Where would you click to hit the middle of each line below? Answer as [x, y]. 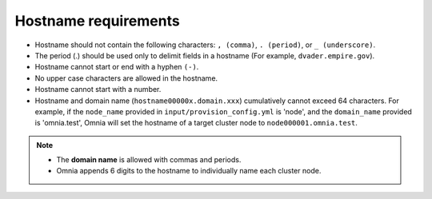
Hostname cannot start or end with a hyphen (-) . [117, 67]
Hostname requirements [97, 21]
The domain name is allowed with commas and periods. [149, 160]
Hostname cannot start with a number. [98, 90]
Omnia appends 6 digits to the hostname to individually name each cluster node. [189, 171]
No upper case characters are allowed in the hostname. [126, 78]
